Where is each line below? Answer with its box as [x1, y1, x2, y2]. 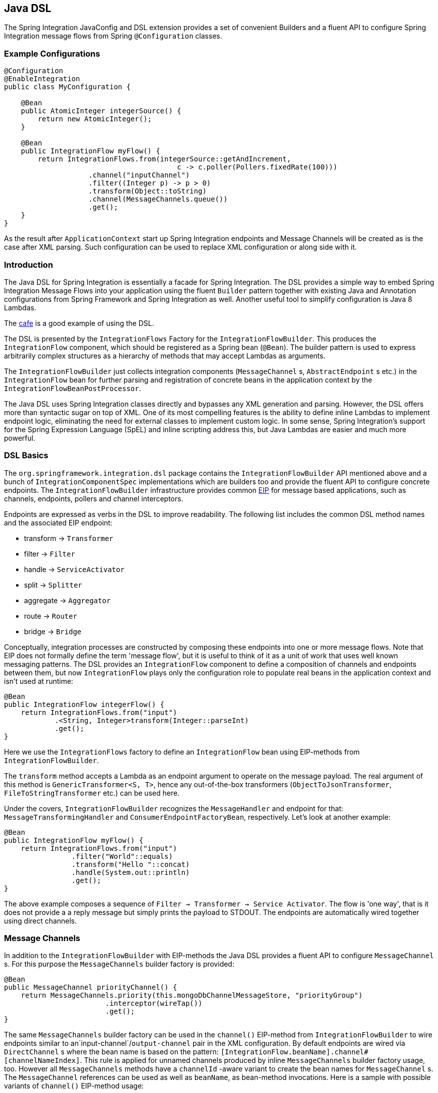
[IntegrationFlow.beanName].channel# [220, 1048, 368, 1056]
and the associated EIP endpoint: [4, 518, 113, 527]
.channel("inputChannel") [88, 171, 190, 179]
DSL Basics [4, 450, 49, 461]
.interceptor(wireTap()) [105, 999, 203, 1008]
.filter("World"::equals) [71, 852, 173, 860]
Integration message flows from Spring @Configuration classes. [4, 32, 222, 41]
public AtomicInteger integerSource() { [21, 107, 182, 115]
